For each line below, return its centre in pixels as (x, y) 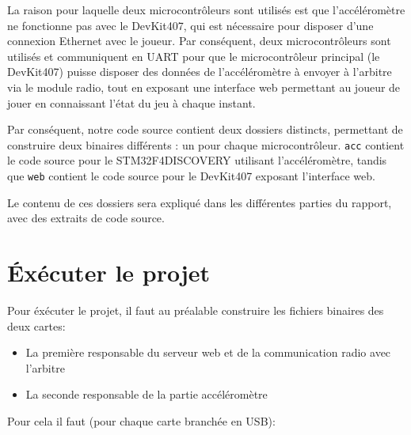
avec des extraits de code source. (86, 218)
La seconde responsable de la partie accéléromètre (147, 394)
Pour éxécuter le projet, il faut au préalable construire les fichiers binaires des (196, 310)
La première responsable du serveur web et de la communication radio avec (208, 352)
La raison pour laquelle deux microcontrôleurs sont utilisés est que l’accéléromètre (206, 9)
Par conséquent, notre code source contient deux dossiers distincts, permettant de (205, 129)
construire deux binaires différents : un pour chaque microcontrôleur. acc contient (206, 144)
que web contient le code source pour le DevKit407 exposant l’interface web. (191, 176)
